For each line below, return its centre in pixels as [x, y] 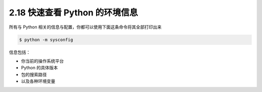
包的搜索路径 [34, 74]
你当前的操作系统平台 [42, 61]
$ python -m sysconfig [46, 39]
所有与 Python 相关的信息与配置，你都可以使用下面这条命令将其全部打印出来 [85, 27]
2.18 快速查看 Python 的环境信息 [74, 13]
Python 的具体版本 [40, 68]
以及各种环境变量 [38, 81]
